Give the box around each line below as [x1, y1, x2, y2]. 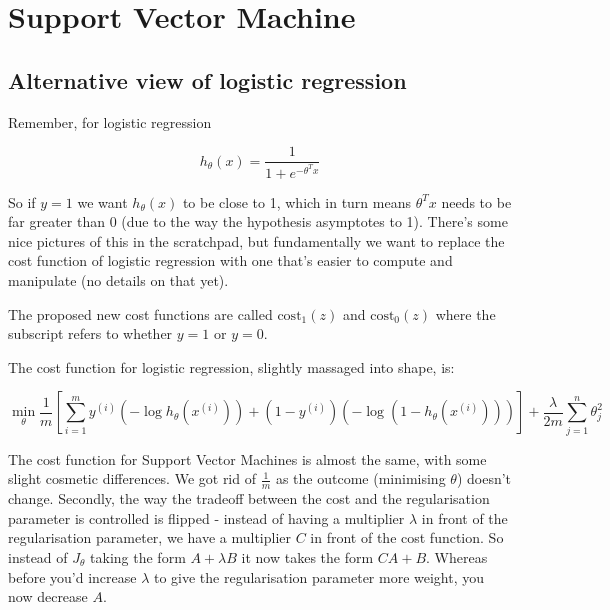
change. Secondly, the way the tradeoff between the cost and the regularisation [8, 488, 490, 509]
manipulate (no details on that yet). [8, 270, 229, 291]
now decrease [8, 586, 88, 607]
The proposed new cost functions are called [8, 303, 273, 324]
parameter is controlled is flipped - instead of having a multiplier [8, 507, 405, 528]
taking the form [90, 546, 186, 567]
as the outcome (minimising [275, 468, 446, 489]
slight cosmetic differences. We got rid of [8, 468, 256, 489]
